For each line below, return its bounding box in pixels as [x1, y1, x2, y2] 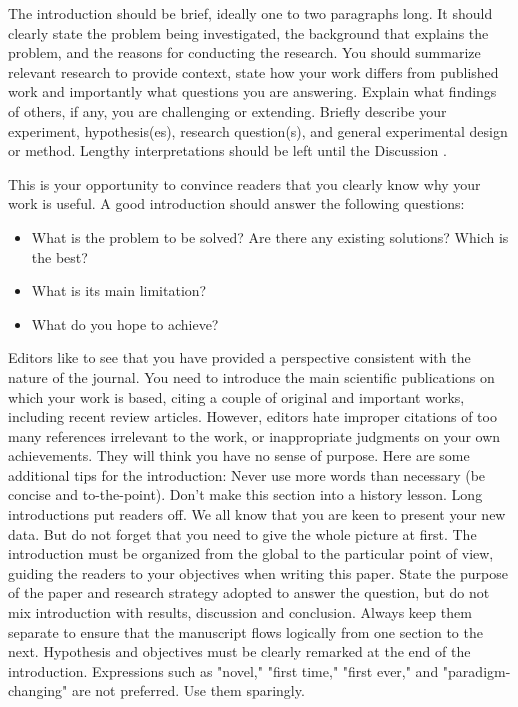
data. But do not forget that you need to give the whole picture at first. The [8, 523, 477, 544]
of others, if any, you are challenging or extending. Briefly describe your [8, 100, 447, 121]
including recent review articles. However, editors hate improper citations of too [8, 406, 497, 427]
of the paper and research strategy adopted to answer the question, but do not [8, 582, 490, 603]
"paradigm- [442, 660, 511, 681]
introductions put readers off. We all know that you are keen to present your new [8, 504, 506, 525]
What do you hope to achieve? [31, 313, 219, 334]
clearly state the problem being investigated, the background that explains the [8, 22, 489, 43]
